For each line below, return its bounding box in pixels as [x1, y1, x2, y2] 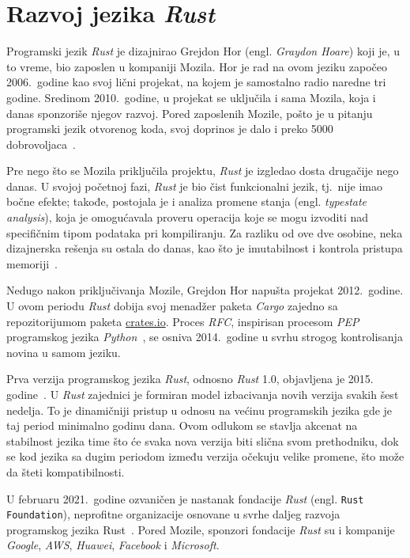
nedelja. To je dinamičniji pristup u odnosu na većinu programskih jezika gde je [6, 401, 393, 418]
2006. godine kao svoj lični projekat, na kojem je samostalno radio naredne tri [6, 74, 386, 90]
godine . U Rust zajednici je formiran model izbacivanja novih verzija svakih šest [6, 386, 399, 402]
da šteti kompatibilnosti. [6, 463, 125, 480]
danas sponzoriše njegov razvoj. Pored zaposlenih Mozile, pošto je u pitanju [6, 104, 373, 121]
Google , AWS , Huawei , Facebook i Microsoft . [6, 537, 220, 553]
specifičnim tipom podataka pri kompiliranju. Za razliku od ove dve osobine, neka [6, 224, 403, 241]
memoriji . [6, 255, 58, 271]
